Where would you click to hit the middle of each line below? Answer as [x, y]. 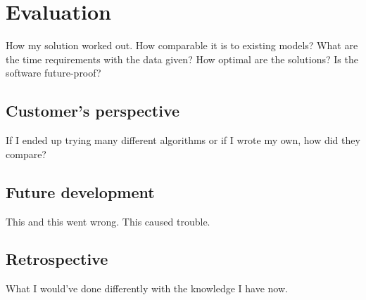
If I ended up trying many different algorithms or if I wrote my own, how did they [183, 140]
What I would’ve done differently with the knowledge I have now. [147, 288]
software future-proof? [53, 73]
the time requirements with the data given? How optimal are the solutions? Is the [182, 59]
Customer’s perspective [93, 111]
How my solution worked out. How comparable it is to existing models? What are [182, 45]
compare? [26, 154]
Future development [80, 191]
